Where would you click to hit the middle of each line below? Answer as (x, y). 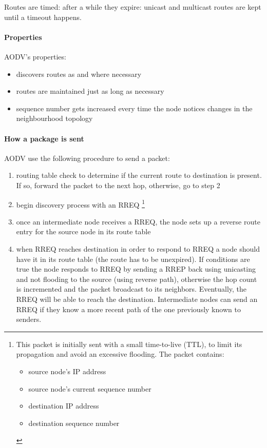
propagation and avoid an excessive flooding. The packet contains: (120, 354)
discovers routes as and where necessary (79, 74)
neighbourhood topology (54, 118)
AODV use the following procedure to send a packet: (87, 158)
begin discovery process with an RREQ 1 (80, 203)
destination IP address (64, 406)
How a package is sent (44, 138)
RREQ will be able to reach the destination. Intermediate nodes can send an (137, 299)
